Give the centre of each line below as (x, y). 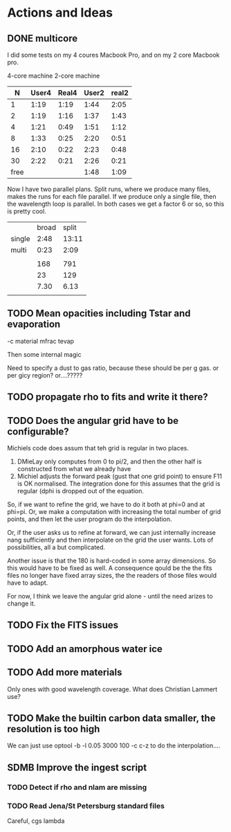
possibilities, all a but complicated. (56, 547)
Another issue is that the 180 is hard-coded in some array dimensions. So (112, 561)
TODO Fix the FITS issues (63, 625)
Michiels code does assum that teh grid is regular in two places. (98, 448)
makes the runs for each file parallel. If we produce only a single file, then (112, 196)
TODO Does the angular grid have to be (93, 421)
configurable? (38, 431)
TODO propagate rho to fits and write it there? (108, 397)
